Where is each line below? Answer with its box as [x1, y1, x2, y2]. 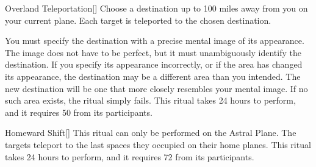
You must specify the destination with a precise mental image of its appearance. [5, 34, 304, 47]
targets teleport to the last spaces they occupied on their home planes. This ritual [5, 138, 311, 151]
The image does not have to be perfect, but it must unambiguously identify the [5, 46, 301, 59]
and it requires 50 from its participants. [5, 105, 153, 118]
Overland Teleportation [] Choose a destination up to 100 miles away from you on [5, 2, 308, 14]
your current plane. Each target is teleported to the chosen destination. [5, 13, 271, 26]
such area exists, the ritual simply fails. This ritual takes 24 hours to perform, [5, 94, 296, 107]
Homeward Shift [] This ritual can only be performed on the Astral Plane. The [5, 126, 296, 139]
